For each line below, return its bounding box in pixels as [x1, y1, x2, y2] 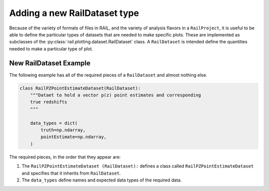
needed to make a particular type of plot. [9, 45, 93, 52]
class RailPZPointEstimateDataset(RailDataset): [19, 85, 141, 91]
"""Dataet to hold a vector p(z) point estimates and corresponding [30, 92, 201, 98]
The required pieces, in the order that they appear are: [9, 154, 121, 160]
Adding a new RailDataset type [9, 7, 139, 18]
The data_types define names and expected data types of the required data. [21, 177, 182, 183]
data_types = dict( [30, 120, 78, 126]
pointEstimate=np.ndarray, [40, 134, 107, 140]
